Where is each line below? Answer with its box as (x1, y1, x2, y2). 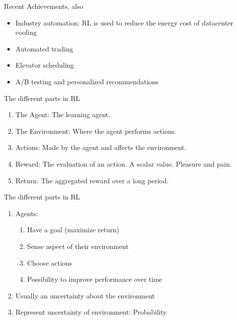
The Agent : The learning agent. (15, 109, 111, 120)
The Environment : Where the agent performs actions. (15, 125, 177, 136)
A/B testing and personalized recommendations (15, 76, 159, 86)
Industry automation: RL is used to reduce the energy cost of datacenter (15, 17, 234, 27)
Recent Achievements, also (4, 1, 83, 11)
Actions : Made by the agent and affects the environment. (15, 142, 187, 152)
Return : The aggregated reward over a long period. (15, 175, 169, 185)
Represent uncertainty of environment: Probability (15, 307, 167, 317)
